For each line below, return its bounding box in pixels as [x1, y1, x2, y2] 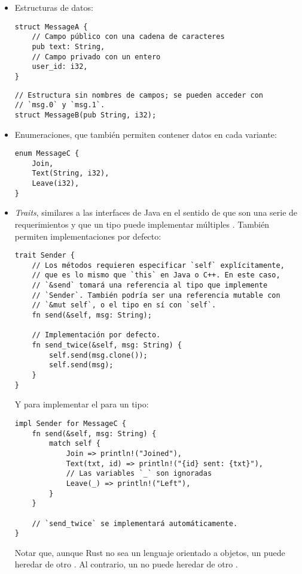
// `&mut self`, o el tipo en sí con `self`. [32, 301, 216, 310]
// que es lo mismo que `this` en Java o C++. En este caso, [32, 271, 280, 280]
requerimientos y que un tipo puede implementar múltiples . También [14, 217, 270, 230]
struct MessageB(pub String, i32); [14, 110, 157, 119]
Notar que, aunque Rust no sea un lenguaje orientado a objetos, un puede [14, 546, 285, 558]
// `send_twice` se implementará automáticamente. [32, 519, 238, 528]
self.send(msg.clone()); [49, 351, 148, 359]
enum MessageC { [14, 149, 80, 158]
